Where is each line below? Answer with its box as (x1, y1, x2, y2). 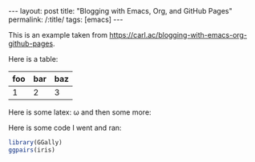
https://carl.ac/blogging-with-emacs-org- (109, 30, 247, 39)
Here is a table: (8, 55, 59, 63)
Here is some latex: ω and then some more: (8, 107, 152, 117)
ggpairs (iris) (8, 146, 56, 154)
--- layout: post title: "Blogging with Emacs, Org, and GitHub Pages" (8, 6, 233, 15)
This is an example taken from (8, 30, 108, 39)
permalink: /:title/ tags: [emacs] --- (8, 14, 123, 24)
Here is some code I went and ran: (8, 123, 122, 132)
